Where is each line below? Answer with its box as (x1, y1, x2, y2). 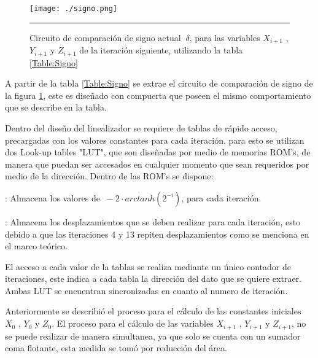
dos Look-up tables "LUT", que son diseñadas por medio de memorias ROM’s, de (5, 146, 311, 158)
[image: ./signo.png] (29, 4, 118, 13)
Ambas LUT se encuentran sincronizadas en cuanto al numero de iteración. (5, 284, 288, 297)
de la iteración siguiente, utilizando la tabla (79, 44, 243, 56)
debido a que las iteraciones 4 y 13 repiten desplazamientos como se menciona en (5, 227, 309, 240)
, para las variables (189, 31, 260, 44)
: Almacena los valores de (5, 191, 100, 204)
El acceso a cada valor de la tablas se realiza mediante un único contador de (5, 260, 291, 273)
